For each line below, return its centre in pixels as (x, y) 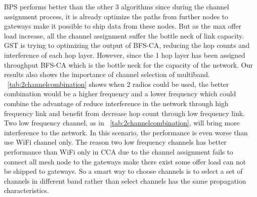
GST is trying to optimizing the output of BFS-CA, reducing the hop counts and (127, 45)
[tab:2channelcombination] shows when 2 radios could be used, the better (118, 84)
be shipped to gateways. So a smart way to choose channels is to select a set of (123, 171)
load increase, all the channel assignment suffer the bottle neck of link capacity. (124, 35)
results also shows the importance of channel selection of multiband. (107, 74)
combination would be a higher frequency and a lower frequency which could (120, 94)
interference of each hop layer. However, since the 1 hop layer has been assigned (125, 55)
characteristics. (26, 190)
